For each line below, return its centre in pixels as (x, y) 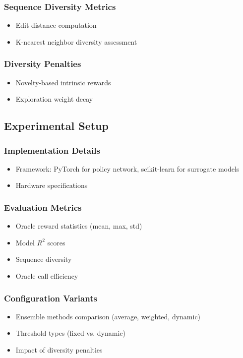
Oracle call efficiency (47, 276)
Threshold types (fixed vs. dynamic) (70, 333)
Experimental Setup (56, 126)
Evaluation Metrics (43, 207)
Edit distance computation (56, 25)
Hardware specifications (52, 185)
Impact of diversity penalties (59, 350)
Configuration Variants (51, 298)
